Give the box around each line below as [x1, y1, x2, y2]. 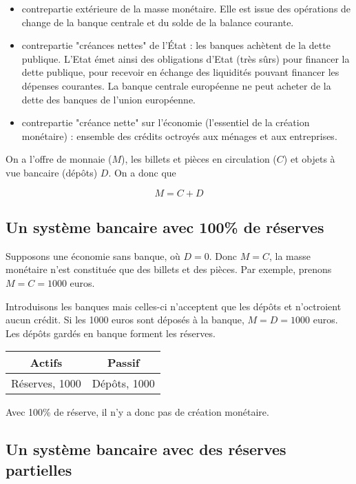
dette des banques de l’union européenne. [21, 92, 196, 106]
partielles [6, 458, 72, 480]
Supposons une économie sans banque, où [6, 248, 180, 263]
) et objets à [283, 152, 335, 166]
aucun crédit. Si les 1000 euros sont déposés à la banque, [6, 312, 244, 327]
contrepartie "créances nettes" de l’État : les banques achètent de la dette [21, 38, 331, 52]
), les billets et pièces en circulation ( [121, 152, 277, 166]
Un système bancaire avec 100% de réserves [6, 216, 324, 237]
